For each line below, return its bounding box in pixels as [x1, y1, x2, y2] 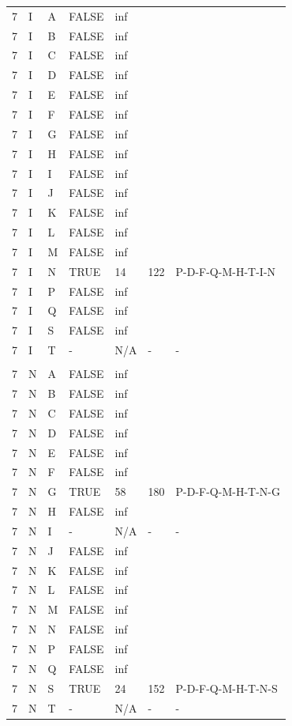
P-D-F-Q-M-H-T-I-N [175, 263, 276, 279]
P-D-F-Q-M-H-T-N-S [175, 679, 278, 696]
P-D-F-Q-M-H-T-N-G [175, 483, 280, 500]
